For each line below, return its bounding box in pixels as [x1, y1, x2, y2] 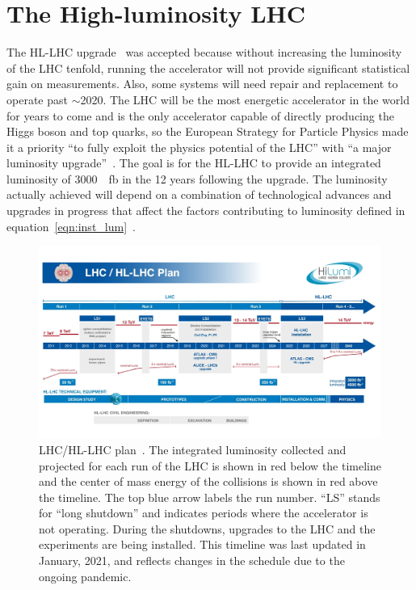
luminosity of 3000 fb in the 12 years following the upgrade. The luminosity [6, 170, 388, 187]
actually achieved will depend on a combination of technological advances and [6, 186, 392, 203]
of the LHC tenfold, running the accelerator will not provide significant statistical [6, 59, 410, 76]
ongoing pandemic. [39, 567, 132, 584]
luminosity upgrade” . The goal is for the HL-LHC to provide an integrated [6, 154, 381, 171]
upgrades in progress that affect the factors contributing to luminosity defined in [6, 202, 405, 219]
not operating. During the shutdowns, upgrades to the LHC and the [39, 520, 376, 537]
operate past [6, 91, 68, 107]
